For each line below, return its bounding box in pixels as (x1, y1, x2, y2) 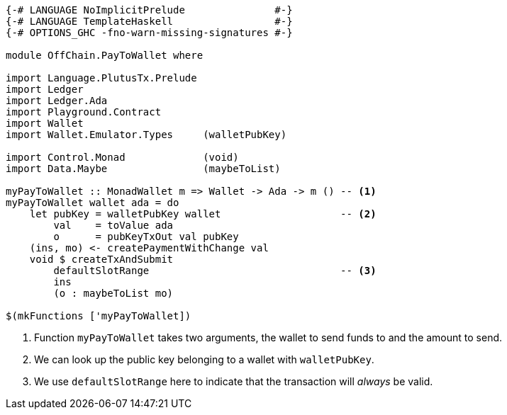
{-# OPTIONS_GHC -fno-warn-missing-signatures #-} (6, 27, 293, 38)
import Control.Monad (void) (6, 152, 239, 163)
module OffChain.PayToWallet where (6, 50, 204, 61)
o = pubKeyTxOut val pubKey (53, 231, 239, 242)
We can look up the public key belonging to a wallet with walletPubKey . (34, 353, 374, 365)
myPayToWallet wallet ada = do (6, 197, 179, 208)
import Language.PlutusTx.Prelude (6, 72, 197, 84)
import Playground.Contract (6, 106, 162, 118)
